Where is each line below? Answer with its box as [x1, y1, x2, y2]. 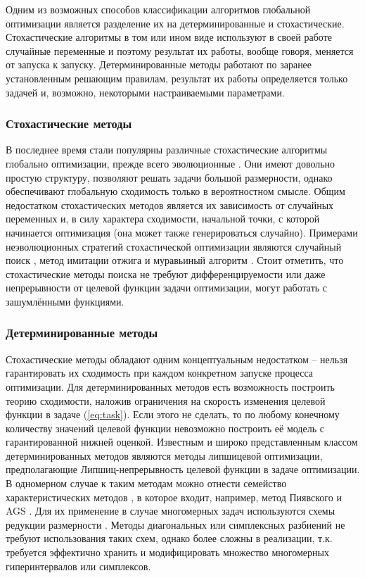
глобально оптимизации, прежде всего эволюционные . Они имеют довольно [6, 156, 335, 170]
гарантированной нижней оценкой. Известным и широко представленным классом [6, 434, 358, 449]
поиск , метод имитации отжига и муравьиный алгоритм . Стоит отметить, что [6, 253, 344, 268]
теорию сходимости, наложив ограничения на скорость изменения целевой [6, 393, 326, 408]
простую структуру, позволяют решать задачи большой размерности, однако [6, 170, 333, 184]
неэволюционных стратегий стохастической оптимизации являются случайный [6, 239, 342, 253]
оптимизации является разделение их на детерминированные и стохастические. [6, 15, 345, 30]
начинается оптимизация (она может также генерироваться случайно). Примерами [6, 225, 358, 239]
